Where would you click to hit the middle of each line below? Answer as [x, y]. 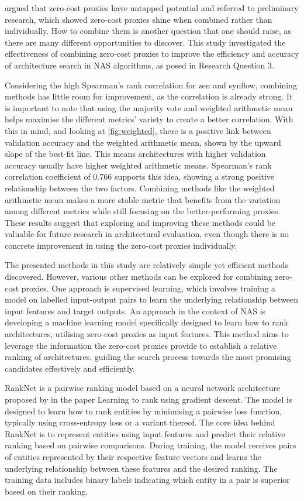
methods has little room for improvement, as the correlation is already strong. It [149, 96]
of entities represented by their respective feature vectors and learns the [133, 456]
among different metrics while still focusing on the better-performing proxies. [143, 211]
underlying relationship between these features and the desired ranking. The [141, 468]
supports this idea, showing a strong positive [194, 176]
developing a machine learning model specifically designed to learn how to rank [146, 322]
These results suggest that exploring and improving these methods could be [140, 222]
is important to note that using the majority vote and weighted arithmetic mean [149, 107]
